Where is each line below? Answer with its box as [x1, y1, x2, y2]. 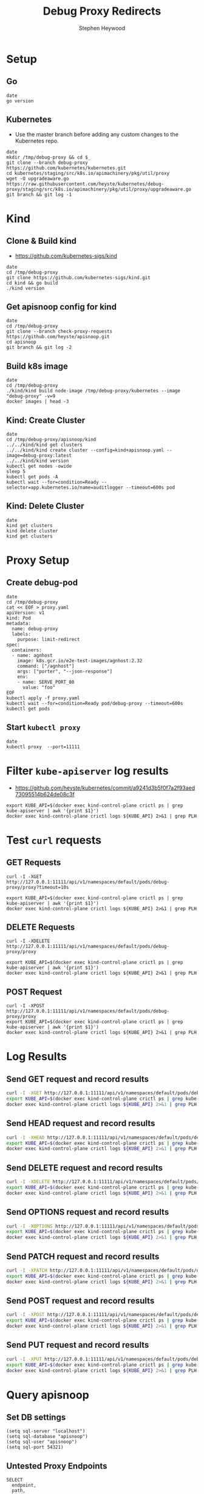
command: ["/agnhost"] [17, 663, 75, 669]
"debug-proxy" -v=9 [6, 393, 56, 400]
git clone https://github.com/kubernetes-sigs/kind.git [6, 274, 151, 281]
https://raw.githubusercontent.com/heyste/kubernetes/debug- [6, 181, 165, 187]
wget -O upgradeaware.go [6, 175, 69, 182]
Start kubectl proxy [6, 722, 81, 732]
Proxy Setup [6, 553, 70, 567]
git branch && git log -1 [6, 191, 72, 197]
